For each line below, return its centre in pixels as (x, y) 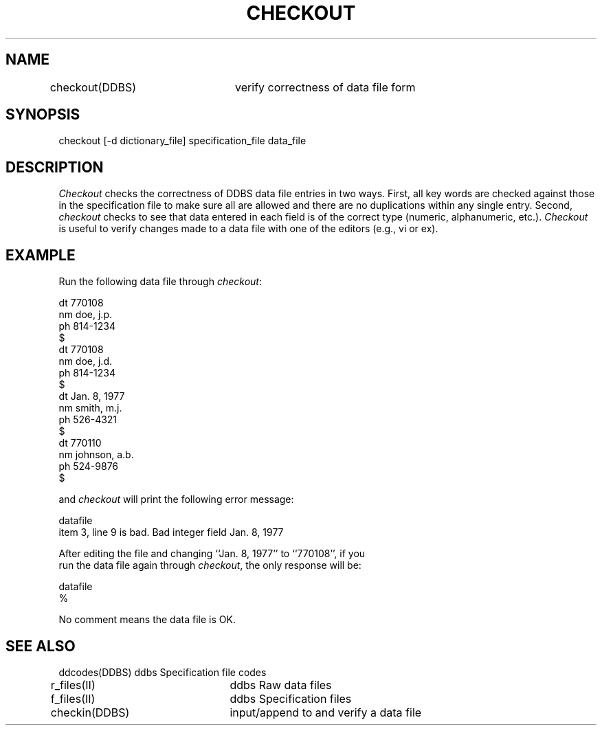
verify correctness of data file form (325, 87)
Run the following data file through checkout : (160, 282)
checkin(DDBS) (90, 712)
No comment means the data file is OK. (147, 620)
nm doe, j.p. (85, 315)
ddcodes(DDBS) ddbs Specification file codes (163, 672)
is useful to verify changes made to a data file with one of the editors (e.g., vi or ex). (248, 229)
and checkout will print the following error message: (176, 499)
